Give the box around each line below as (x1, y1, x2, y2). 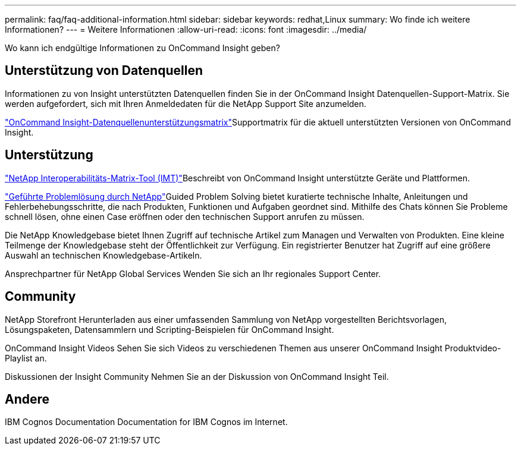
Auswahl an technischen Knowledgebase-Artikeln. (5, 250, 202, 260)
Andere (5, 391, 50, 407)
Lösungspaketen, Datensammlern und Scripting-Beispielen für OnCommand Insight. (5, 324, 334, 335)
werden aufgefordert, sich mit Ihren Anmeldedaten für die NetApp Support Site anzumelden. (5, 98, 366, 109)
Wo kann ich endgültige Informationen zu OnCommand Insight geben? (5, 43, 280, 53)
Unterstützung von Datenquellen (5, 63, 203, 78)
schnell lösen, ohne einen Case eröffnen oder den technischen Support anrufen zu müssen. (5, 211, 365, 222)
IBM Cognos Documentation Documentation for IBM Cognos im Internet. (5, 417, 288, 427)
